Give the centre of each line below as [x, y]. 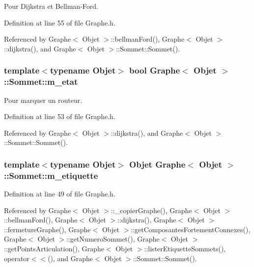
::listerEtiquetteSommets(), [185, 248]
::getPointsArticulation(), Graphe [54, 248]
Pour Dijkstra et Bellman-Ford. [51, 6]
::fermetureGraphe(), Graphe [47, 229]
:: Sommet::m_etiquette [51, 175]
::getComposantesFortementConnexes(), [191, 229]
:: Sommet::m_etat [41, 82]
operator [17, 258]
